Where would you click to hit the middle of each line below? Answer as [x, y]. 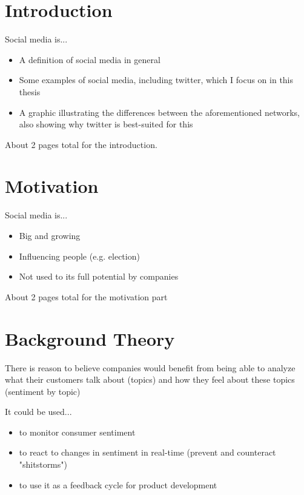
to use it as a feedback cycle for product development [118, 484]
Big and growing [50, 235]
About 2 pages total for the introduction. [81, 144]
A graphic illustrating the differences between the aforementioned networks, [159, 112]
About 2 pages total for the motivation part [86, 296]
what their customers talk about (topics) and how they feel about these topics [150, 379]
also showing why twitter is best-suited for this [106, 124]
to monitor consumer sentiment [77, 432]
